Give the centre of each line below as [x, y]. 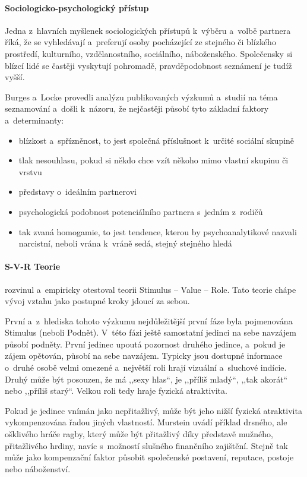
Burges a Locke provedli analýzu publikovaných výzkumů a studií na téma [141, 97]
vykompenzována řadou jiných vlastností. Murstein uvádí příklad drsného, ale [146, 422]
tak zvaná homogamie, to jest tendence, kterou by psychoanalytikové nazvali [158, 231]
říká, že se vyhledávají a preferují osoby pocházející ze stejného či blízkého [140, 42]
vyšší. [15, 77]
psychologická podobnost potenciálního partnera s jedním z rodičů [141, 211]
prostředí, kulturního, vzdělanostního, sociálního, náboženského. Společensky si [149, 53]
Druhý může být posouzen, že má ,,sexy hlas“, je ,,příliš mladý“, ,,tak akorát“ [146, 379]
